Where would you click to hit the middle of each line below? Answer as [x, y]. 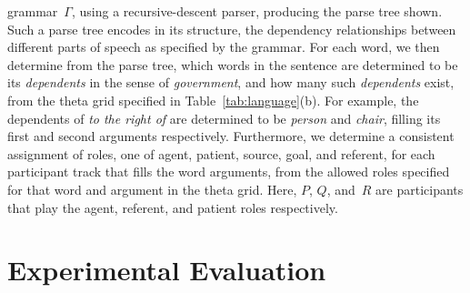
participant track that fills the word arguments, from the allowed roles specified [229, 172]
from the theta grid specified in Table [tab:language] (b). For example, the [213, 100]
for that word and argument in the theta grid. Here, [152, 189]
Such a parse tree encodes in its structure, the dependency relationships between [232, 29]
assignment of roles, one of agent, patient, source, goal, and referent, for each [221, 153]
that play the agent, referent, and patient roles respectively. [173, 207]
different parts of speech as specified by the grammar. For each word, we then [224, 47]
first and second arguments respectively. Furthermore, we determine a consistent [231, 136]
